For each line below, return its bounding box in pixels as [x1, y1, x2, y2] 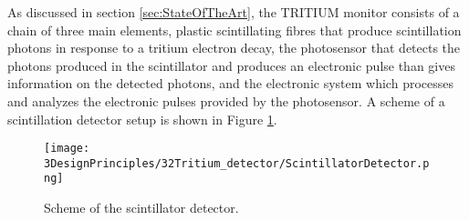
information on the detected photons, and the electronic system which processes [7, 74, 453, 93]
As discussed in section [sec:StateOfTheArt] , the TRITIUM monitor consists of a [7, 3, 460, 21]
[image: [44, 142, 90, 155]
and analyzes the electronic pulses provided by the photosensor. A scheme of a [7, 91, 445, 110]
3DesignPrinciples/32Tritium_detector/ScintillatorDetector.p [44, 156, 430, 170]
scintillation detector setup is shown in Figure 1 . [7, 109, 277, 128]
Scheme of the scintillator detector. [44, 198, 239, 217]
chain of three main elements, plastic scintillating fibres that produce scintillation [7, 20, 462, 39]
